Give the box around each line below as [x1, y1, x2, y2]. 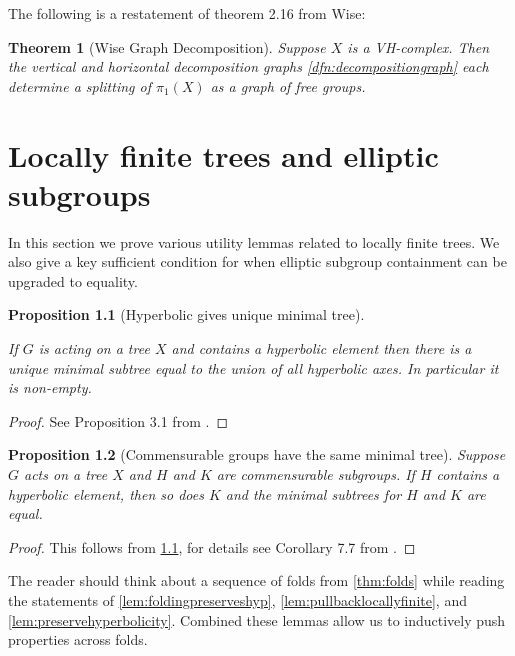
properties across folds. [8, 629, 148, 650]
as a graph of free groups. [210, 75, 366, 96]
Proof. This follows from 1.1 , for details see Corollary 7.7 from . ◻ [8, 536, 416, 557]
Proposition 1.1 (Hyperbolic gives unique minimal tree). [8, 304, 365, 325]
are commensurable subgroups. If [216, 464, 415, 485]
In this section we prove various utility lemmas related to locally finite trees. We [8, 231, 500, 252]
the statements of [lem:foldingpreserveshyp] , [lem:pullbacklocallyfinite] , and [8, 590, 467, 610]
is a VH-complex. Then [347, 36, 490, 57]
